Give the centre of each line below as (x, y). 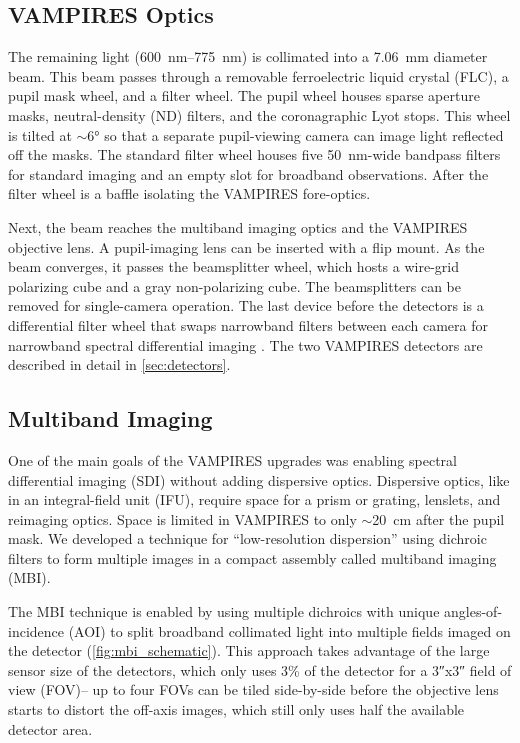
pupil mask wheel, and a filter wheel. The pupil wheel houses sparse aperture (244, 95)
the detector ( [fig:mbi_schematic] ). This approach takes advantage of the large (249, 650)
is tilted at (40, 134)
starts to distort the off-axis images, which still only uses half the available (236, 709)
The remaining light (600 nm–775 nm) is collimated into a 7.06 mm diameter (248, 56)
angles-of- (473, 611)
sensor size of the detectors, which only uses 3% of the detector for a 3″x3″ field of (260, 669)
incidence (36, 630)
